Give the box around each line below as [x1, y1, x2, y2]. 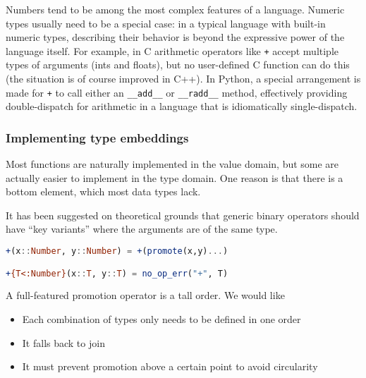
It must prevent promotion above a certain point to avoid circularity [22, 359, 318, 374]
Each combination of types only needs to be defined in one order [22, 312, 301, 327]
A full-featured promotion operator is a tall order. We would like [6, 288, 285, 303]
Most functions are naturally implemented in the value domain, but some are [6, 157, 339, 171]
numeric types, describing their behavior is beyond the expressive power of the [6, 30, 345, 44]
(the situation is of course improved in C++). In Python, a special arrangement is [6, 71, 361, 86]
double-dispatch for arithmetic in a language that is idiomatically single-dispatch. [6, 99, 358, 114]
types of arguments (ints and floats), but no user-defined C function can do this [6, 57, 350, 72]
